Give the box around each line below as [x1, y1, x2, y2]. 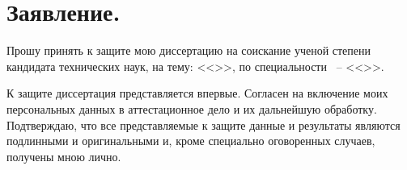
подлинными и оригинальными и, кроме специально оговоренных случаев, [6, 132, 375, 149]
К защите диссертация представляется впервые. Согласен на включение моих [6, 85, 388, 102]
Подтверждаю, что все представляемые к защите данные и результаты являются [6, 116, 401, 133]
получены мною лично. [6, 147, 121, 164]
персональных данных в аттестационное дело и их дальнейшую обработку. [6, 100, 377, 117]
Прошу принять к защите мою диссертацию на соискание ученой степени [6, 42, 371, 59]
